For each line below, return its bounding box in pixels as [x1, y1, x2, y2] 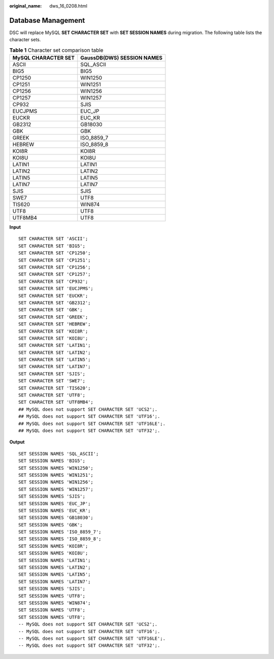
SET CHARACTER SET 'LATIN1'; [18, 343, 91, 348]
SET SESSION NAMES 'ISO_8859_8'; [18, 536, 101, 542]
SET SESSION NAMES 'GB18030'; [18, 515, 94, 520]
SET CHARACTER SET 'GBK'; [18, 307, 83, 313]
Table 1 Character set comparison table [9, 46, 104, 53]
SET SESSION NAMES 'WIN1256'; [18, 479, 94, 485]
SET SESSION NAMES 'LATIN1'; [18, 557, 91, 563]
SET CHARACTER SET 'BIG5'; [18, 243, 86, 249]
